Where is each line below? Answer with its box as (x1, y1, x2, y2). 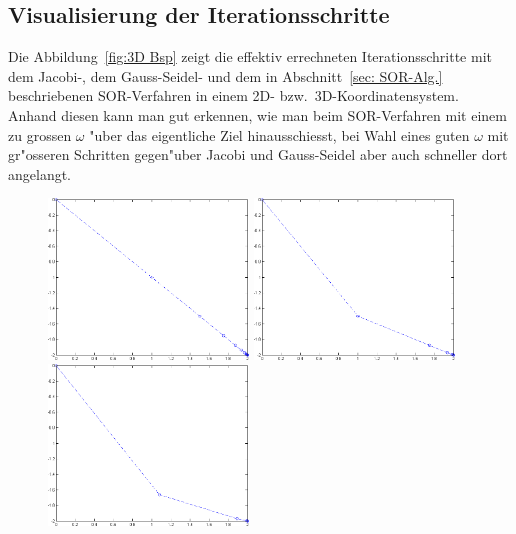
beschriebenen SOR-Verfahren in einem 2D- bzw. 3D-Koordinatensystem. (8, 85, 459, 106)
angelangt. (8, 163, 72, 184)
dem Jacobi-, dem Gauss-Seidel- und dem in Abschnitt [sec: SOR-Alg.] (8, 65, 443, 86)
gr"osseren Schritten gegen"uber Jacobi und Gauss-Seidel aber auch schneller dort (8, 144, 508, 165)
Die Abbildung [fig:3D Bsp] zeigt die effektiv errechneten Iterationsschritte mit (8, 46, 492, 67)
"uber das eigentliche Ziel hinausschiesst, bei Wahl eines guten (89, 124, 470, 145)
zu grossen (8, 124, 72, 145)
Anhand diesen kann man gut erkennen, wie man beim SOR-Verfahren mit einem (8, 104, 507, 125)
